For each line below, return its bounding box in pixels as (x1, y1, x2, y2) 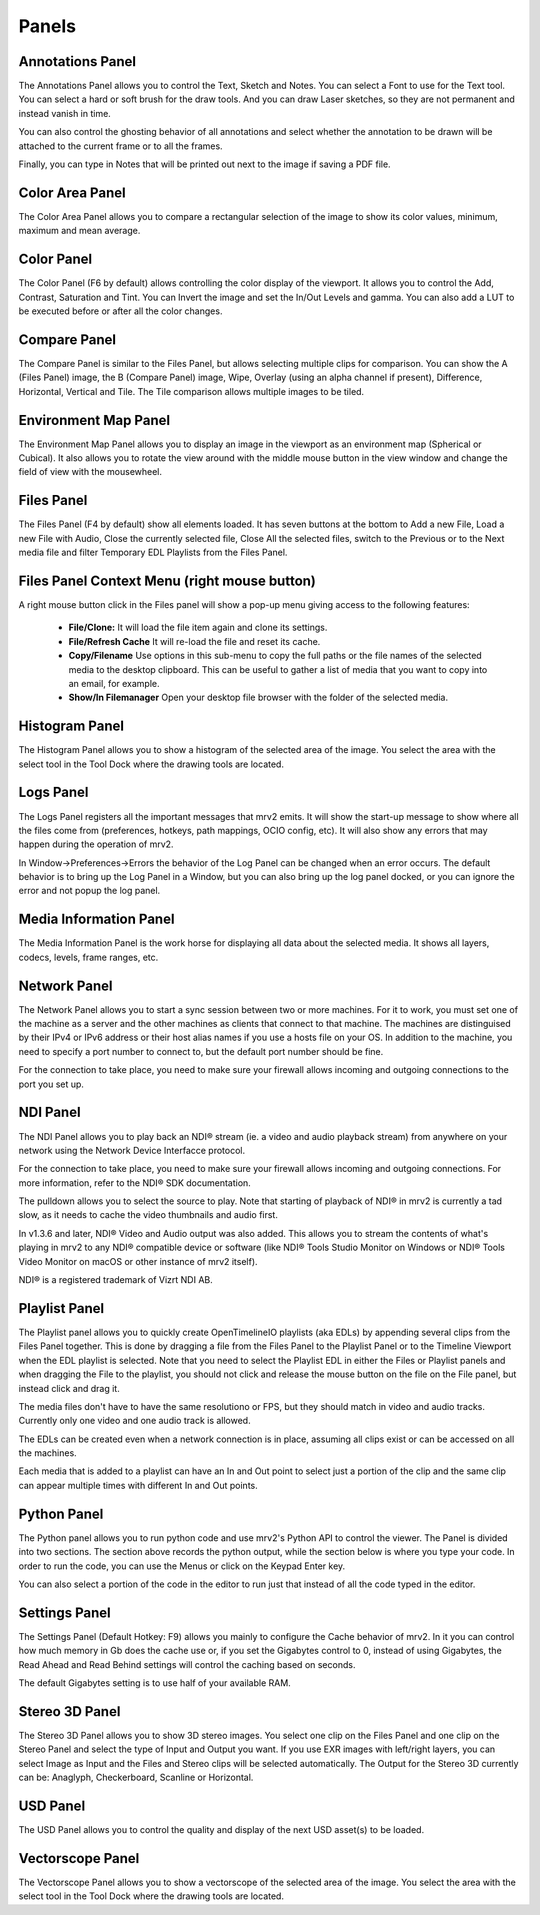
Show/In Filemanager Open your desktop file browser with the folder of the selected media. (68, 691, 449, 704)
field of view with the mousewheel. (18, 466, 163, 478)
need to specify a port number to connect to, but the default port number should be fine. (18, 1045, 384, 1057)
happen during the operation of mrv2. (18, 838, 174, 850)
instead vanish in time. (18, 107, 112, 119)
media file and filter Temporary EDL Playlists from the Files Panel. (18, 546, 288, 559)
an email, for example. (68, 677, 160, 689)
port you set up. (18, 1078, 85, 1090)
